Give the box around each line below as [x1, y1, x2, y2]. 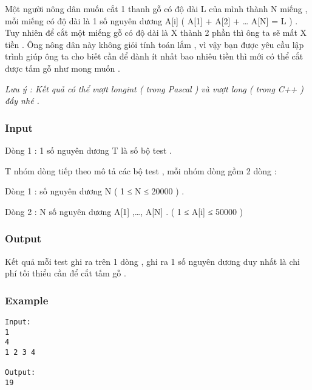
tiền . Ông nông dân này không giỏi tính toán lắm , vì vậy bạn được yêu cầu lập [5, 38, 304, 50]
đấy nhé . [5, 94, 39, 107]
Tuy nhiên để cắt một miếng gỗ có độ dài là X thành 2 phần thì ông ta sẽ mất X [5, 26, 307, 39]
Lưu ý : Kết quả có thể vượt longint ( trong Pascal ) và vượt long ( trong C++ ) [5, 82, 304, 95]
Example [5, 292, 49, 307]
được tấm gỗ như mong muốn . [5, 61, 120, 74]
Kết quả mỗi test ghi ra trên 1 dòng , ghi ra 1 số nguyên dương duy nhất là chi [5, 255, 300, 267]
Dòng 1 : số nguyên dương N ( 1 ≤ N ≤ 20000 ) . [5, 185, 185, 197]
